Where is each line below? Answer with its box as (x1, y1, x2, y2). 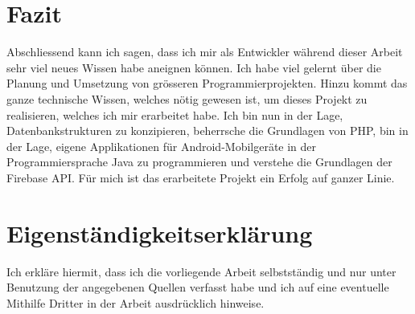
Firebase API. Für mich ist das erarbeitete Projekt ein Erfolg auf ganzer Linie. (6, 169, 395, 186)
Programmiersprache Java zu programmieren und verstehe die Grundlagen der (6, 153, 392, 170)
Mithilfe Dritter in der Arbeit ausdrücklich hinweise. (6, 294, 265, 311)
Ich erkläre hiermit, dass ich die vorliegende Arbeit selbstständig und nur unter (6, 263, 397, 279)
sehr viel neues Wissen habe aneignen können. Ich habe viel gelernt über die (6, 59, 381, 75)
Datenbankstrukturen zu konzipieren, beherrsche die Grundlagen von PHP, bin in (6, 122, 409, 139)
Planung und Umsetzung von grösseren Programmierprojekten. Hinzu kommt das (6, 75, 408, 92)
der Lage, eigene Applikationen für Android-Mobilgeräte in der (6, 137, 317, 154)
